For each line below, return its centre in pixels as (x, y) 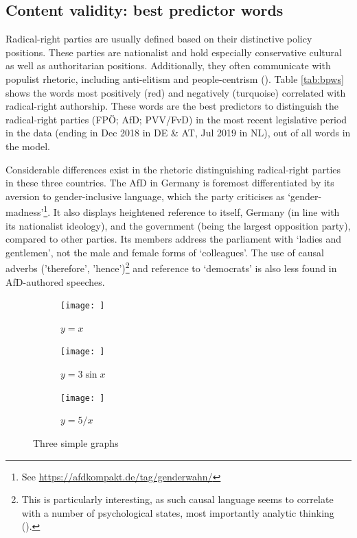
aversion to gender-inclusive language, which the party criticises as (145, 196)
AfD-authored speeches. (55, 281)
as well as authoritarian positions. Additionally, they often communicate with (168, 65)
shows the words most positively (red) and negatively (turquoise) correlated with (176, 92)
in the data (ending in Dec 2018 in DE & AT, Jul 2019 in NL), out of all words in (178, 133)
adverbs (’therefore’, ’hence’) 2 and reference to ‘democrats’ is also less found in (171, 267)
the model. (28, 146)
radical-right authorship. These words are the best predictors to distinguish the (172, 106)
